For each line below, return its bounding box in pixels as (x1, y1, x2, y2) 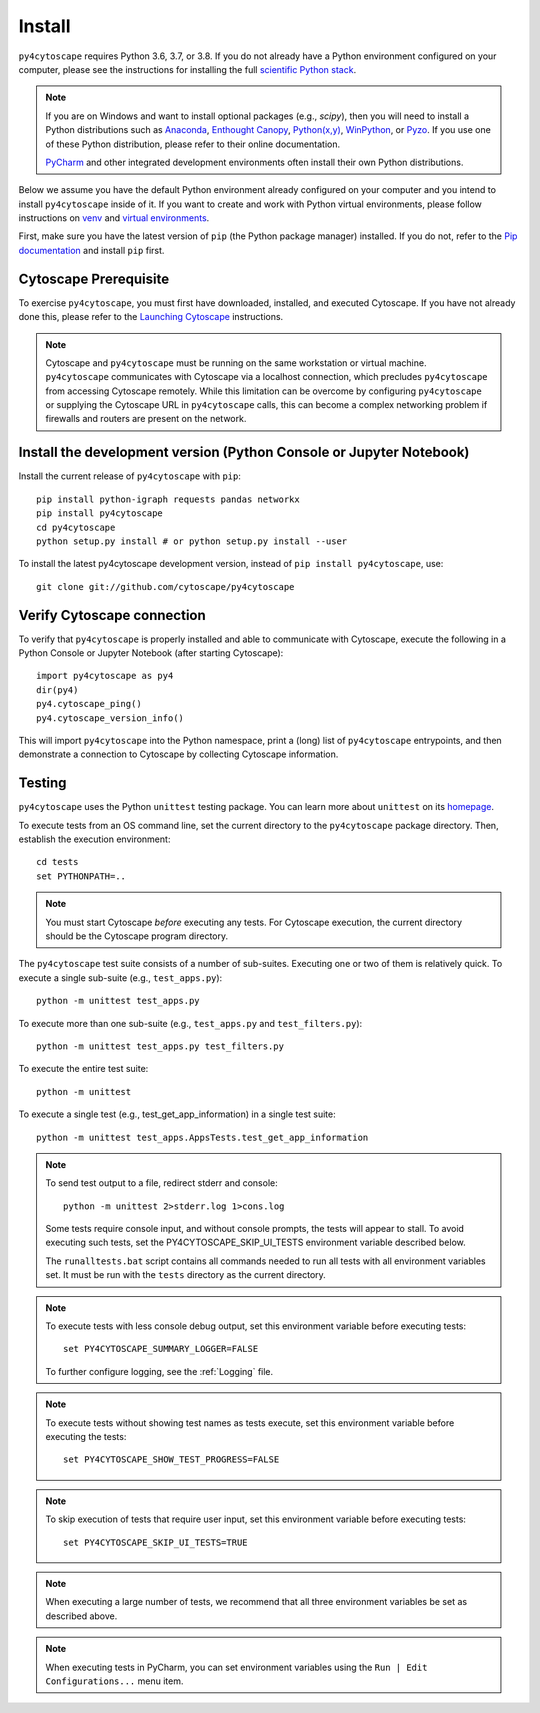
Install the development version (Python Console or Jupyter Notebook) (18, 444, 470, 461)
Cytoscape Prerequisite (18, 270, 170, 287)
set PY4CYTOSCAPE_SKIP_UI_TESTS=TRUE (63, 1536, 249, 1548)
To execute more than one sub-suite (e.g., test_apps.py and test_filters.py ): (18, 1017, 363, 1029)
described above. (45, 1610, 118, 1622)
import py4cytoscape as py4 (36, 670, 174, 682)
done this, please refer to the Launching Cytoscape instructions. (18, 311, 284, 323)
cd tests (36, 856, 79, 868)
